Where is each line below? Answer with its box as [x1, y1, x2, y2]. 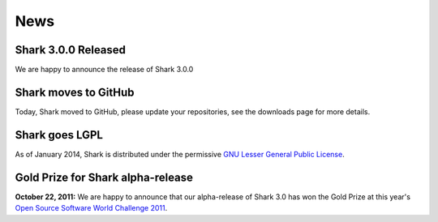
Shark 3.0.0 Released [15, 43, 126, 57]
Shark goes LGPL [15, 128, 103, 142]
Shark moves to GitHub [15, 85, 135, 99]
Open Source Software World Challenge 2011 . [15, 203, 168, 213]
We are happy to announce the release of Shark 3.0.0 [15, 65, 194, 75]
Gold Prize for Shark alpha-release [15, 170, 194, 184]
